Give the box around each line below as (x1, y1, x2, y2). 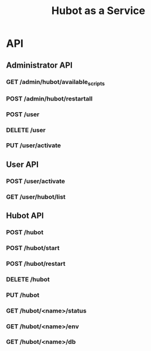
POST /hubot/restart (6, 259, 66, 267)
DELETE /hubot (6, 275, 50, 283)
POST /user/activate (6, 177, 66, 185)
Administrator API (6, 60, 73, 70)
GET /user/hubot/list (6, 193, 66, 201)
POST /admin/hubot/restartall (6, 95, 92, 103)
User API (6, 159, 39, 169)
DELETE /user (6, 126, 46, 134)
